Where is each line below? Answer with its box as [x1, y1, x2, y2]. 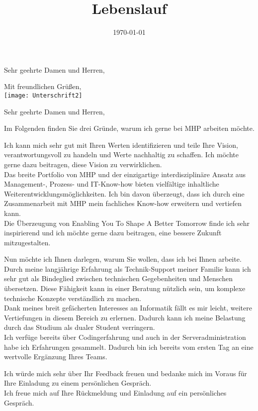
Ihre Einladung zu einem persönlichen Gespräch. [4, 378, 152, 388]
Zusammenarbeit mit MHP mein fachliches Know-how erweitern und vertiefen [4, 198, 242, 208]
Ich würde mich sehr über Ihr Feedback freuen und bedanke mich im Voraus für [4, 368, 247, 378]
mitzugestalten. [4, 237, 51, 247]
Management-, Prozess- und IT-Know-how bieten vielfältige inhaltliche [4, 179, 219, 189]
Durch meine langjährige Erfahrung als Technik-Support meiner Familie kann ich [4, 263, 251, 274]
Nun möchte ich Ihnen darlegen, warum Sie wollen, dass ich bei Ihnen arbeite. [4, 254, 242, 264]
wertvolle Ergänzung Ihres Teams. [4, 351, 107, 362]
